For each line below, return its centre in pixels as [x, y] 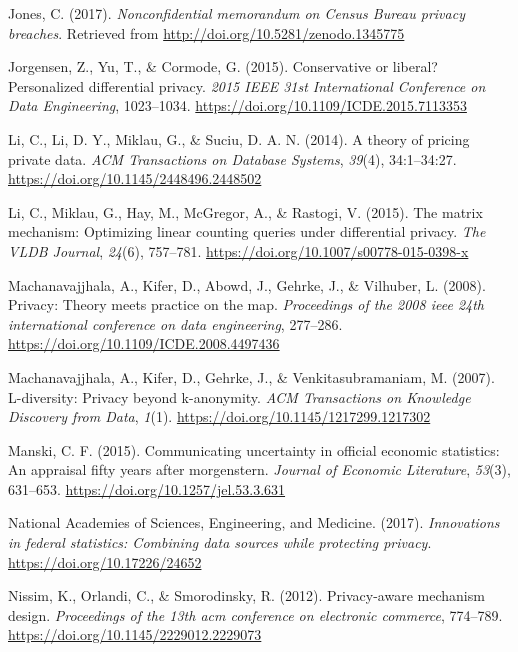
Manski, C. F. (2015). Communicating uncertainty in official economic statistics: [254, 449]
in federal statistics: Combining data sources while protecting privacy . [220, 542]
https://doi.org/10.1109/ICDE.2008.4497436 [144, 343]
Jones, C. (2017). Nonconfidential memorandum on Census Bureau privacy [236, 13]
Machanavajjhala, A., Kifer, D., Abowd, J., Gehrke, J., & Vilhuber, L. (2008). [247, 284]
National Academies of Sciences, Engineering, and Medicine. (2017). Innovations [254, 522]
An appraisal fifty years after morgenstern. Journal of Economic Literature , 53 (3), [259, 469]
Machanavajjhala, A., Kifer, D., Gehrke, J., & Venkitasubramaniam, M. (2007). [251, 376]
